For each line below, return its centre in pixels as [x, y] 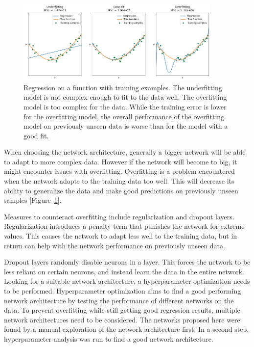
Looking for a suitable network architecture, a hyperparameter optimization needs [127, 281]
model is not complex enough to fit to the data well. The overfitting [125, 97]
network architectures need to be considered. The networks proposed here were [122, 319]
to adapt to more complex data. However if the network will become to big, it [121, 161]
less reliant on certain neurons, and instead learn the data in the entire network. [124, 271]
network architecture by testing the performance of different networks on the [119, 300]
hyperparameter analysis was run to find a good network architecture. [109, 338]
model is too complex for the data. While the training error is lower [125, 106]
